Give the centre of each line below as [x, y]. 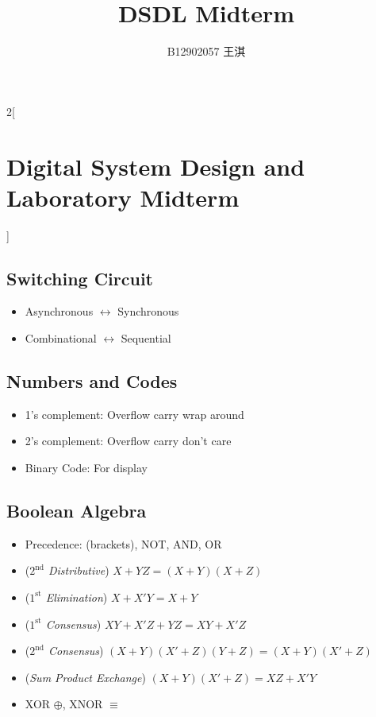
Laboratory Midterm [123, 197]
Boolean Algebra [77, 510]
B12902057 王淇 [206, 51]
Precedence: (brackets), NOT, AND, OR [123, 543]
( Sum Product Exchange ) [85, 677]
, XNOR [82, 704]
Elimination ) [77, 597]
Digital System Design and [156, 166]
